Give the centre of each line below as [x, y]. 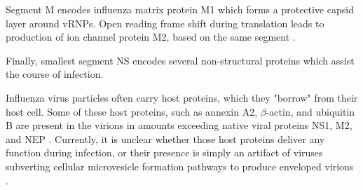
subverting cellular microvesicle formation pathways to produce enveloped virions [180, 166]
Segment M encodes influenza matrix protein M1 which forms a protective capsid [180, 9]
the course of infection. [55, 74]
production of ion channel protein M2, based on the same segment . [151, 37]
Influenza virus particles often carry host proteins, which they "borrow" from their [182, 97]
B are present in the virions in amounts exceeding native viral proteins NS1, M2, [179, 125]
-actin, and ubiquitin [310, 111]
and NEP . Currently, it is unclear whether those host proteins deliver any [165, 138]
